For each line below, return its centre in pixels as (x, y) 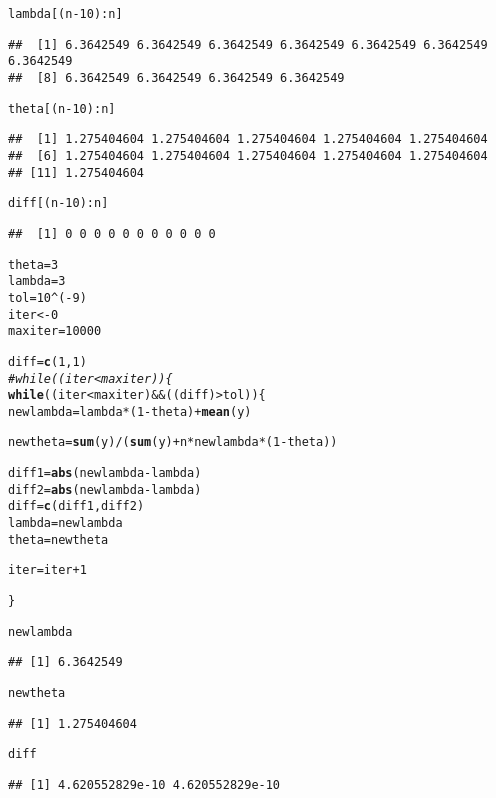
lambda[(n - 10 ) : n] (65, 14)
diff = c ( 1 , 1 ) (47, 361)
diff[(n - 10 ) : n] (58, 203)
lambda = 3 (37, 281)
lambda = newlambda (65, 523)
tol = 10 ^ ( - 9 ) (47, 297)
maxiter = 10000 (55, 331)
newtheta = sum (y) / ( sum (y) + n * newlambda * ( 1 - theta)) (173, 442)
